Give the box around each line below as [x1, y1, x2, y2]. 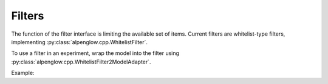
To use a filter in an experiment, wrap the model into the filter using [11, 50, 179, 57]
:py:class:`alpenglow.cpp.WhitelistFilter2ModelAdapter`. [11, 58, 151, 65]
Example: [11, 69, 35, 77]
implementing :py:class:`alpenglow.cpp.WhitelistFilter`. [11, 38, 148, 45]
